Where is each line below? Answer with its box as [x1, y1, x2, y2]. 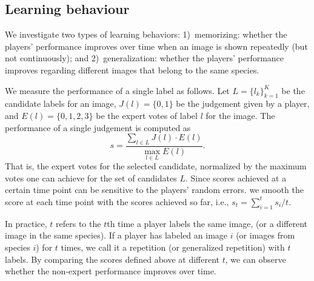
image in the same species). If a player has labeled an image [5, 229, 228, 242]
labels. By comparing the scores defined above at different [5, 252, 220, 265]
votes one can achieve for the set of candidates [5, 171, 177, 184]
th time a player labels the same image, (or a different [107, 217, 307, 229]
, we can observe [225, 252, 286, 265]
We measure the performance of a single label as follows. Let [5, 84, 230, 96]
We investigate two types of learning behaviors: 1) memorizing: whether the [5, 28, 287, 41]
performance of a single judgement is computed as [5, 121, 191, 134]
